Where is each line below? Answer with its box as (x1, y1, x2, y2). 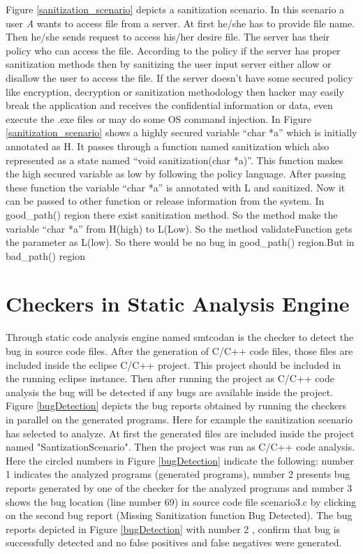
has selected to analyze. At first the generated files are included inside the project (6, 425, 355, 440)
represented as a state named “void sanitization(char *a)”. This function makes (6, 152, 343, 167)
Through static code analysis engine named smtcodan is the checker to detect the (6, 330, 354, 344)
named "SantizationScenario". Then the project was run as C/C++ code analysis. (6, 439, 355, 454)
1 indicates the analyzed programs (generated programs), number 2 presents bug (6, 467, 350, 481)
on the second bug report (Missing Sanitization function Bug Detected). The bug (6, 508, 353, 523)
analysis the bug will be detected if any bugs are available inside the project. (6, 384, 333, 399)
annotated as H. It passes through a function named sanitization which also (6, 138, 329, 153)
